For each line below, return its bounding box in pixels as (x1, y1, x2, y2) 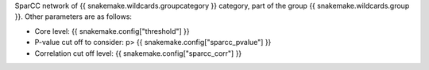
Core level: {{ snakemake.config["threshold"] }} (34, 26, 190, 35)
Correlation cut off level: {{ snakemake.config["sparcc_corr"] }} (34, 48, 242, 58)
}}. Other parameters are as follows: (14, 12, 133, 21)
